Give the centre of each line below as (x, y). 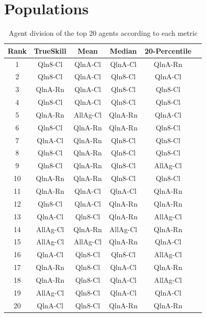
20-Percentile (168, 50)
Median (123, 50)
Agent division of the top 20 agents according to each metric (103, 33)
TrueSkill (50, 50)
